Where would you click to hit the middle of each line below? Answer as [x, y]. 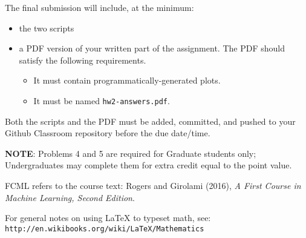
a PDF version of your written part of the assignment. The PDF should [152, 48]
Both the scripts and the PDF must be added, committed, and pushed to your [150, 121]
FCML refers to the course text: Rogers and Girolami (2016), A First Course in [153, 185]
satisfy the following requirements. [83, 60]
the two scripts [47, 28]
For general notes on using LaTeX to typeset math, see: [108, 218]
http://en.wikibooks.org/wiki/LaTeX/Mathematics [105, 229]
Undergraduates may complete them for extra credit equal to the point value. [148, 165]
